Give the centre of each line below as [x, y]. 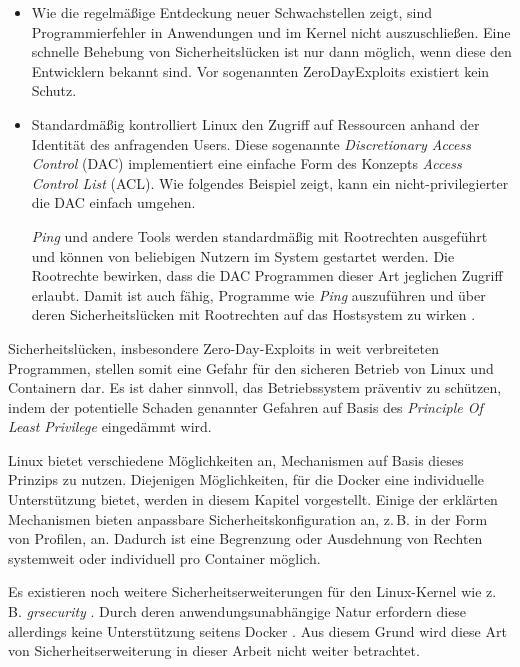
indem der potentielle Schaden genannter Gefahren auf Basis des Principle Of [245, 406]
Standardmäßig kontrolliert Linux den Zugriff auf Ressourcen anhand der [255, 123]
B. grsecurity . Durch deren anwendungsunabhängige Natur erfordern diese [237, 611]
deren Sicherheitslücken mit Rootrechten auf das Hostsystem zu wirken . [253, 314]
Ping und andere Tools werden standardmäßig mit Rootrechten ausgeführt [259, 235]
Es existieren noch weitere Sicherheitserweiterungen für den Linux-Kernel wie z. [252, 591]
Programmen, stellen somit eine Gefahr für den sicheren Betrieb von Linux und [251, 367]
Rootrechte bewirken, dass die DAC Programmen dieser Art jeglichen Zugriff [267, 275]
